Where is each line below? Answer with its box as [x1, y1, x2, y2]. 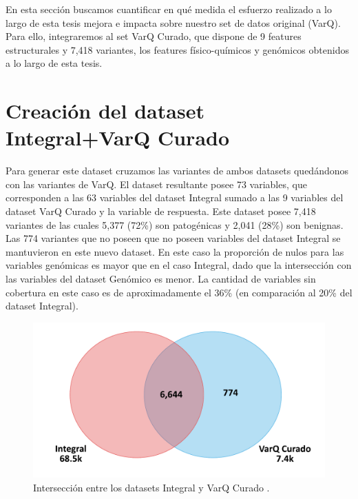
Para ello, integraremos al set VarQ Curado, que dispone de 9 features [6, 29, 302, 43]
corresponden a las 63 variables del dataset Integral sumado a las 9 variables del [6, 190, 344, 205]
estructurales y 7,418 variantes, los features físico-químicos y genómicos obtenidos [6, 42, 349, 57]
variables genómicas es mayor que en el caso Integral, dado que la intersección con [6, 258, 352, 272]
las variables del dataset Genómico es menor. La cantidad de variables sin [6, 272, 316, 286]
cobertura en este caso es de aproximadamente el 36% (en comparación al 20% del [6, 285, 352, 299]
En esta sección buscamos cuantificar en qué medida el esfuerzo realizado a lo [6, 2, 332, 16]
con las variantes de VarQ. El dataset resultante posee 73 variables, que [6, 176, 307, 191]
